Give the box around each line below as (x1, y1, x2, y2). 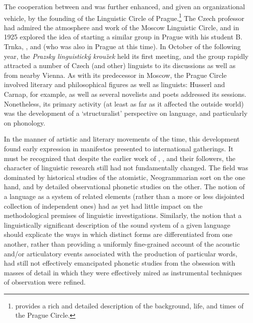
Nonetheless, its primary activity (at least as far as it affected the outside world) (4, 98, 244, 108)
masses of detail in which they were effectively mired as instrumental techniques (4, 267, 242, 277)
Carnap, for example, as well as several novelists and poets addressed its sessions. (4, 89, 247, 99)
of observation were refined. (4, 277, 86, 287)
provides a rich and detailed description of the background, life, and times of (15, 300, 244, 310)
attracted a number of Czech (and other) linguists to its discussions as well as (4, 60, 236, 71)
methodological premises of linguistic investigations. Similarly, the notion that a (4, 210, 242, 220)
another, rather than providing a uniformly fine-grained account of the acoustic (4, 238, 240, 249)
